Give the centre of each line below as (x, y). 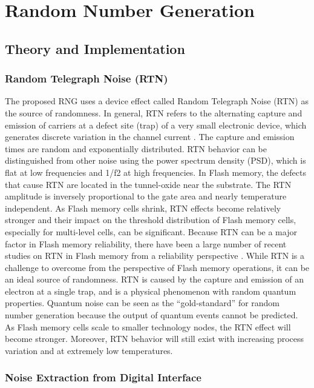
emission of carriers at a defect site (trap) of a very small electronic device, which (156, 125)
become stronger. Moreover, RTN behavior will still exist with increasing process (155, 339)
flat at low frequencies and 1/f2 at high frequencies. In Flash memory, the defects (155, 172)
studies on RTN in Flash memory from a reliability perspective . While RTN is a (155, 256)
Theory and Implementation (95, 48)
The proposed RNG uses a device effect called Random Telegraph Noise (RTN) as (157, 101)
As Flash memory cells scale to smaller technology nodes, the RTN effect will (148, 326)
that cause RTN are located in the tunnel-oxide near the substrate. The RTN (148, 184)
